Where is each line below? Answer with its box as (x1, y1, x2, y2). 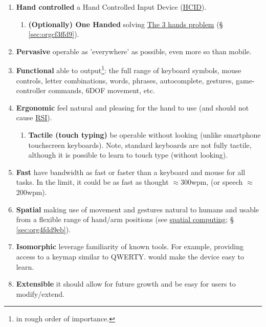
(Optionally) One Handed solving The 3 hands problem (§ (28, 18, 223, 29)
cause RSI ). (16, 112, 52, 123)
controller (16, 85, 46, 96)
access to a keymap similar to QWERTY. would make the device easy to (16, 251, 244, 261)
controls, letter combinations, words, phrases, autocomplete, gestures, (16, 75, 234, 85)
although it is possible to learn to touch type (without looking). (28, 149, 228, 160)
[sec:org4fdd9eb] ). (16, 224, 71, 234)
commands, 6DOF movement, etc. (48, 85, 155, 96)
